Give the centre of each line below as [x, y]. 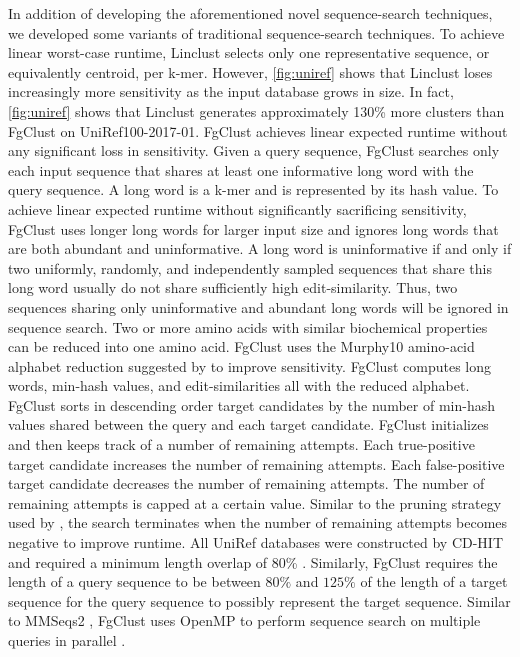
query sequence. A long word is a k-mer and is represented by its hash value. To [253, 189]
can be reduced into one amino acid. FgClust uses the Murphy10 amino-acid [241, 346]
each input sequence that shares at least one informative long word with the [241, 169]
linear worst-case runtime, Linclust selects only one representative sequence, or [249, 52]
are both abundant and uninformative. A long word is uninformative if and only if [260, 248]
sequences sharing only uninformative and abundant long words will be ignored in [258, 306]
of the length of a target [434, 581]
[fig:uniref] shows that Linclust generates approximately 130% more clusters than [256, 110]
